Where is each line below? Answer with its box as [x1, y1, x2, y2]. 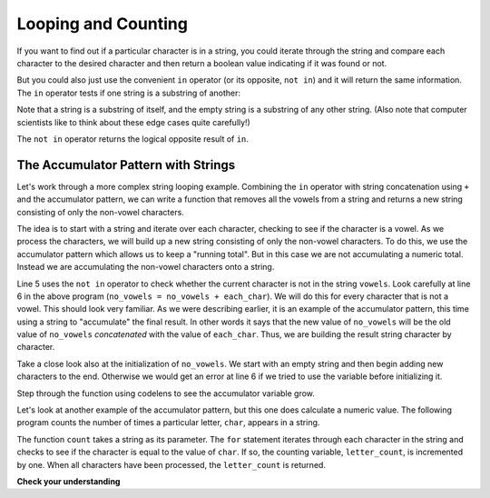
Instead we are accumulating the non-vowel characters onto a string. [16, 262, 275, 273]
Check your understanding [16, 476, 121, 486]
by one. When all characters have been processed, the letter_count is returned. [16, 459, 327, 470]
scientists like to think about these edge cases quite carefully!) [16, 116, 251, 127]
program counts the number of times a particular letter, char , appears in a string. [16, 417, 320, 428]
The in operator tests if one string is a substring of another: [16, 87, 240, 98]
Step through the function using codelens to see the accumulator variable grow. [16, 387, 315, 399]
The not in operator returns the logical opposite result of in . [16, 133, 250, 144]
